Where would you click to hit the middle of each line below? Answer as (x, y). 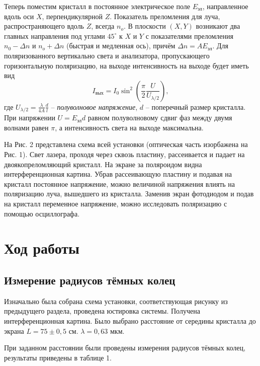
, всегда (103, 26)
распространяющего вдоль (44, 26)
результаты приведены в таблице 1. (58, 357)
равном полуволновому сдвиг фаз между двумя (160, 118)
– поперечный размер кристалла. (196, 106)
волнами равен (26, 127)
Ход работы (42, 248)
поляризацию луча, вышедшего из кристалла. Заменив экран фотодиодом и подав (129, 194)
